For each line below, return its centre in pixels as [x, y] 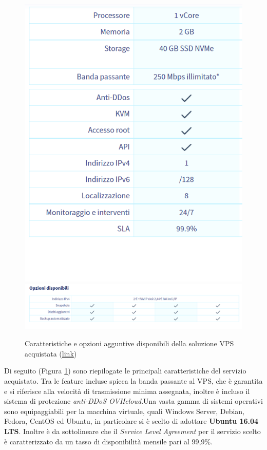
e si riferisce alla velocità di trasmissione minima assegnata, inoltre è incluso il [127, 391]
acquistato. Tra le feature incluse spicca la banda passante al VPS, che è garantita [133, 381]
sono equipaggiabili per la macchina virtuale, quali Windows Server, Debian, [125, 411]
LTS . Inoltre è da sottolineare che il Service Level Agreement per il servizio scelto [132, 431]
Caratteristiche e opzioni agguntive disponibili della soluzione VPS [129, 343]
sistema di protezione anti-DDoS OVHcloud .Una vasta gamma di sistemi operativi [133, 401]
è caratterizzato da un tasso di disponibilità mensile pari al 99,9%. [109, 441]
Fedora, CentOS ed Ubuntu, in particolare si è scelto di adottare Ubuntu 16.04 [131, 421]
